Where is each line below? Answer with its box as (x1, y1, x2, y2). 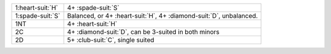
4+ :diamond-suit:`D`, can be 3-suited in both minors (67, 28, 220, 36)
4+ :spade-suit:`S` (67, 4, 120, 12)
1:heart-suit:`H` (15, 4, 58, 12)
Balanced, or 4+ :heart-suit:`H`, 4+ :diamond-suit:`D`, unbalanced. (67, 12, 258, 20)
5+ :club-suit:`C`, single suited (67, 36, 154, 44)
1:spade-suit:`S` (15, 12, 61, 20)
